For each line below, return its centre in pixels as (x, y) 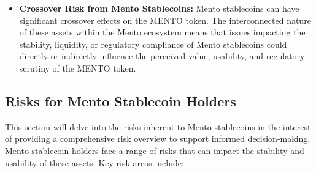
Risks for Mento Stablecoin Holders (121, 101)
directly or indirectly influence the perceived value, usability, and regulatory (162, 56)
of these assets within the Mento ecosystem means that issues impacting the (162, 32)
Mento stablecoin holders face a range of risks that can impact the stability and (155, 150)
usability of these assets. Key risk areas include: (94, 162)
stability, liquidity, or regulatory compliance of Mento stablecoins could (153, 44)
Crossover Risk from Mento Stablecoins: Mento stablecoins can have (159, 8)
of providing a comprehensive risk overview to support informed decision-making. (158, 138)
